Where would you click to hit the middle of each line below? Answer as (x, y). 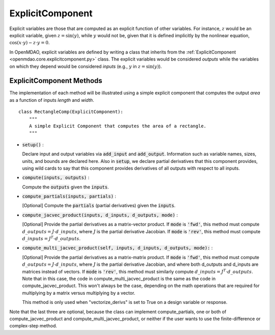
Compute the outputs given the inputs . (65, 187)
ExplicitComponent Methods (56, 81)
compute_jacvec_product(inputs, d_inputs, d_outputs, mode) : (100, 215)
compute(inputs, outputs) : (56, 178)
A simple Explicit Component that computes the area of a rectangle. (118, 126)
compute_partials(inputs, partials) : (69, 197)
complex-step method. (33, 326)
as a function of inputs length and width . (52, 100)
